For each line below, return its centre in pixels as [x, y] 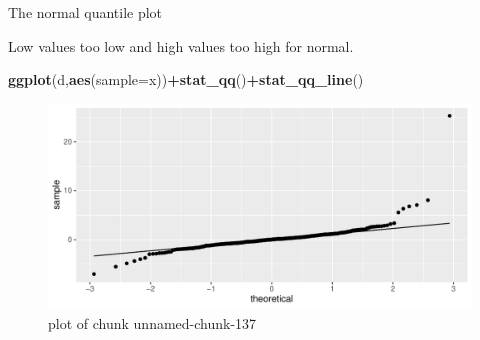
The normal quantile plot [85, 12]
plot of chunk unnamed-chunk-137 [152, 322]
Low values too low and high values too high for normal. [181, 45]
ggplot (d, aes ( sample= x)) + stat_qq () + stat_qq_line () [186, 79]
